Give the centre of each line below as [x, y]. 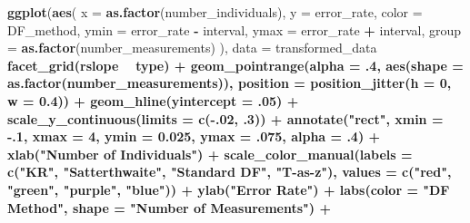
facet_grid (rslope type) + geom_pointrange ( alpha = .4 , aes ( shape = [235, 65]
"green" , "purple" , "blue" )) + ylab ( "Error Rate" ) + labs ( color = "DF [229, 189]
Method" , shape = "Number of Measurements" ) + [169, 207]
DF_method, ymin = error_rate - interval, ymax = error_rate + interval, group [235, 29]
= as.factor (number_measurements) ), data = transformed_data [192, 48]
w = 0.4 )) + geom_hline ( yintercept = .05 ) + [153, 100]
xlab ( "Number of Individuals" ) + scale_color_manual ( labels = [210, 154]
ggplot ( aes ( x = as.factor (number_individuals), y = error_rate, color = [215, 12]
